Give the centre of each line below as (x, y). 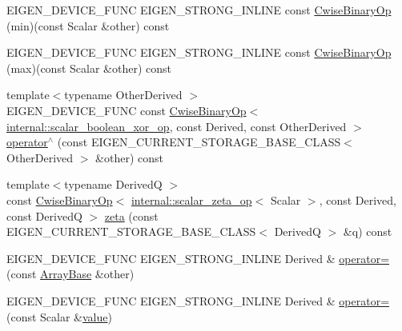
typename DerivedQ (113, 184)
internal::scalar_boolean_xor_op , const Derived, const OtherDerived (177, 126)
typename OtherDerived (123, 95)
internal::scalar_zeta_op (191, 199)
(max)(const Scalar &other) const (89, 68)
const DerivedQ (44, 215)
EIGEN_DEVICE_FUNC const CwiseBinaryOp (127, 110)
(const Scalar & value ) (59, 316)
